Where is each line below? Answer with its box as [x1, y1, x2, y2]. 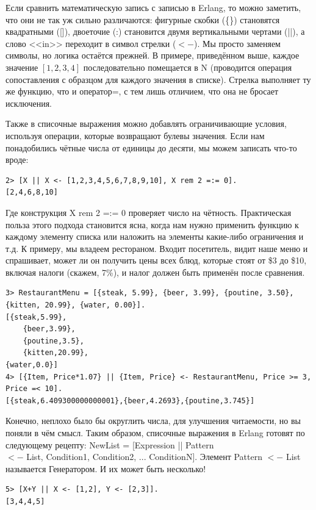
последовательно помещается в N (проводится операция [83, 60, 292, 73]
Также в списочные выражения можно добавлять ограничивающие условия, [5, 117, 287, 130]
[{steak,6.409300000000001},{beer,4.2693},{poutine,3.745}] [5, 396, 255, 405]
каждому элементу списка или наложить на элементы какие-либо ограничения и [5, 230, 304, 243]
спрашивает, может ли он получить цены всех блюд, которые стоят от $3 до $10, [5, 254, 307, 267]
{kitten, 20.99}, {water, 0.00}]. [5, 301, 146, 310]
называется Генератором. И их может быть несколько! [5, 462, 206, 475]
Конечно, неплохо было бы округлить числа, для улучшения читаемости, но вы [5, 414, 301, 427]
